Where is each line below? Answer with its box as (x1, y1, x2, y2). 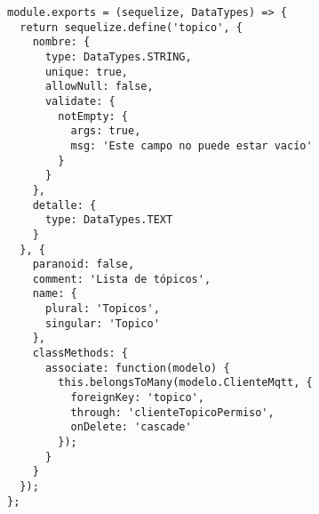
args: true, (70, 124, 141, 138)
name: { (32, 287, 77, 301)
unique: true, (44, 65, 129, 78)
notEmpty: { (58, 109, 129, 123)
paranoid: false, (32, 258, 135, 271)
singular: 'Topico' (44, 317, 160, 330)
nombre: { (32, 36, 91, 49)
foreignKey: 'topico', (70, 391, 204, 405)
